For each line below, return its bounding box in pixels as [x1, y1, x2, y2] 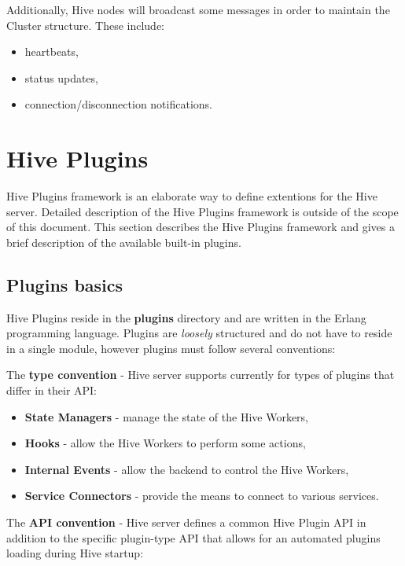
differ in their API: [6, 382, 98, 399]
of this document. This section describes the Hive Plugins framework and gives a [6, 219, 395, 235]
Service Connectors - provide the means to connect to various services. [24, 487, 379, 504]
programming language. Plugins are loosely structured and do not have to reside [6, 325, 392, 341]
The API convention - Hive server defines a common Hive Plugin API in [6, 514, 366, 531]
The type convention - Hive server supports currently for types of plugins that [6, 366, 395, 383]
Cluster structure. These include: [6, 17, 165, 33]
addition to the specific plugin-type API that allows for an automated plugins [6, 529, 381, 546]
